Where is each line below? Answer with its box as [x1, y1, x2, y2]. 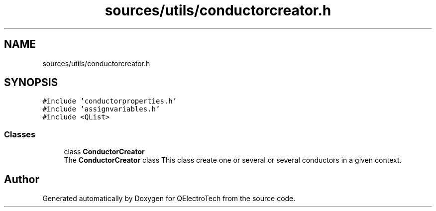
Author [4, 173, 39, 186]
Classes [4, 129, 36, 139]
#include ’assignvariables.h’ [42, 105, 160, 113]
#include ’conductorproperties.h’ [42, 97, 177, 105]
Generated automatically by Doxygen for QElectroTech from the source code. [42, 194, 296, 203]
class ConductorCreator [64, 147, 145, 156]
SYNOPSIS [4, 76, 58, 89]
